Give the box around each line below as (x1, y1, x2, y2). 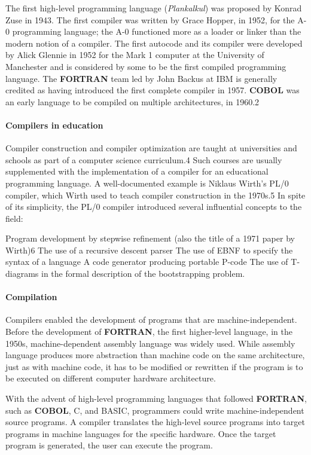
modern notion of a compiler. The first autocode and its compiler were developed (5, 36, 303, 49)
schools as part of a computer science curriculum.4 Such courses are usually (5, 153, 282, 166)
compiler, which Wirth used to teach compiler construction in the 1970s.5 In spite (5, 188, 306, 201)
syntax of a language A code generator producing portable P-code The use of (5, 255, 288, 268)
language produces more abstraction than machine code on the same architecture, (5, 349, 305, 361)
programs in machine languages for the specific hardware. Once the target (5, 427, 276, 439)
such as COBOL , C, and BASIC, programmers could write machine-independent (5, 404, 304, 416)
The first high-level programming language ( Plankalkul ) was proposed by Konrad (5, 2, 302, 14)
